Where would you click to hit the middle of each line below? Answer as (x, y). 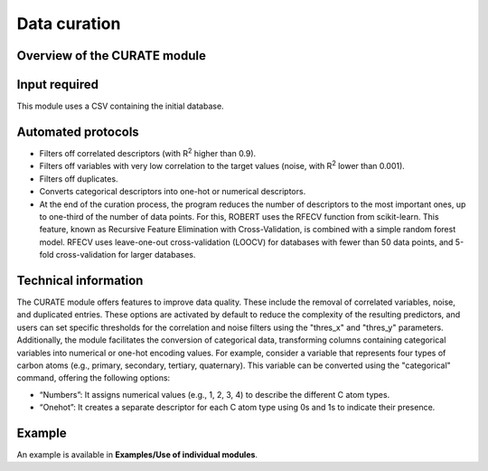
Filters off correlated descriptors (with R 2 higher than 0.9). (148, 152)
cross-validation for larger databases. (126, 255)
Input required (58, 85)
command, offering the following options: (94, 378)
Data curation (69, 24)
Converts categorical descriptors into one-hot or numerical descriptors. (173, 192)
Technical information (80, 280)
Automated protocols (78, 132)
